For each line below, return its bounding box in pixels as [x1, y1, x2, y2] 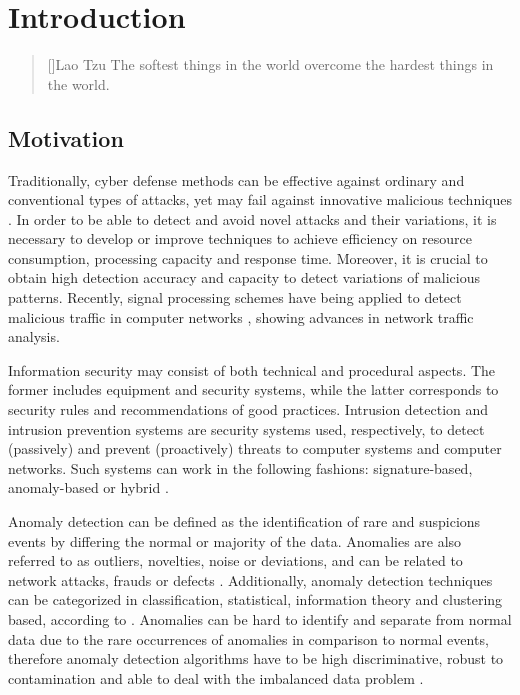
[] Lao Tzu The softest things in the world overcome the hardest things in [47, 54, 494, 75]
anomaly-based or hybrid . [8, 477, 169, 498]
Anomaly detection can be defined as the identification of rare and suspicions [8, 511, 481, 532]
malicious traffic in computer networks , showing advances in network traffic [8, 306, 474, 327]
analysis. [8, 326, 60, 347]
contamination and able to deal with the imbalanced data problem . [8, 667, 424, 688]
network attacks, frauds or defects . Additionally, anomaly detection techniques [8, 569, 493, 590]
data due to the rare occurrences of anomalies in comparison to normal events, [8, 628, 489, 649]
